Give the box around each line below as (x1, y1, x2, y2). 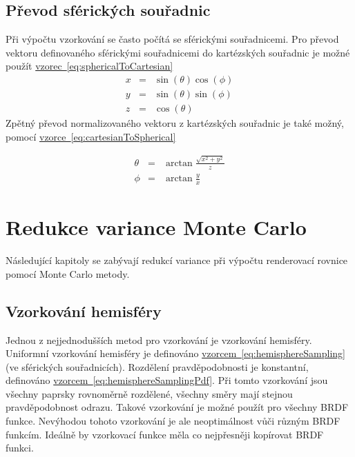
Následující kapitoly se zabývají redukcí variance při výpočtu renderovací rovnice (6, 253, 348, 267)
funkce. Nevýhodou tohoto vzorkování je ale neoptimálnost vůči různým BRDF (6, 414, 340, 428)
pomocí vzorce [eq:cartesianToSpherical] (6, 129, 176, 143)
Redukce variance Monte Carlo (6, 213, 307, 241)
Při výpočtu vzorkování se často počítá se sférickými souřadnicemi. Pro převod (6, 32, 339, 46)
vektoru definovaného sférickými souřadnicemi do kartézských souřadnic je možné (6, 45, 350, 59)
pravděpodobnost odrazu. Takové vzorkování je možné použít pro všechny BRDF (6, 400, 349, 414)
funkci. (6, 440, 34, 455)
